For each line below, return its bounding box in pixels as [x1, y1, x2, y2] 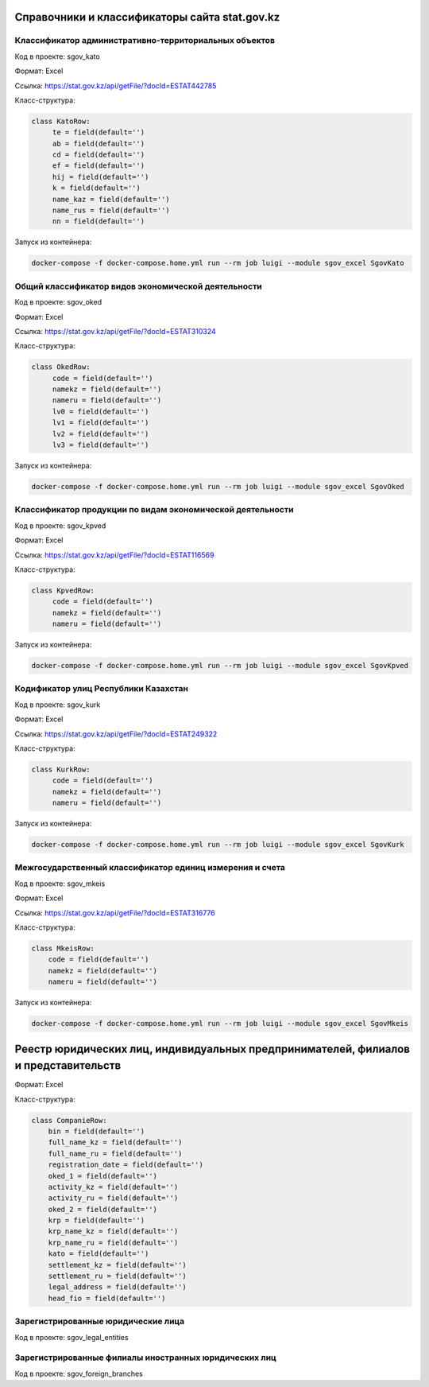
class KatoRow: [31, 116, 91, 126]
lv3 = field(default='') [52, 441, 149, 449]
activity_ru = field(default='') [48, 1194, 179, 1202]
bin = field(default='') [48, 1126, 145, 1136]
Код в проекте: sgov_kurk [14, 700, 101, 709]
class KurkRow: [31, 764, 91, 774]
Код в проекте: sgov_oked [14, 297, 102, 307]
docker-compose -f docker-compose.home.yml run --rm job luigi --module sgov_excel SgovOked [31, 482, 404, 491]
